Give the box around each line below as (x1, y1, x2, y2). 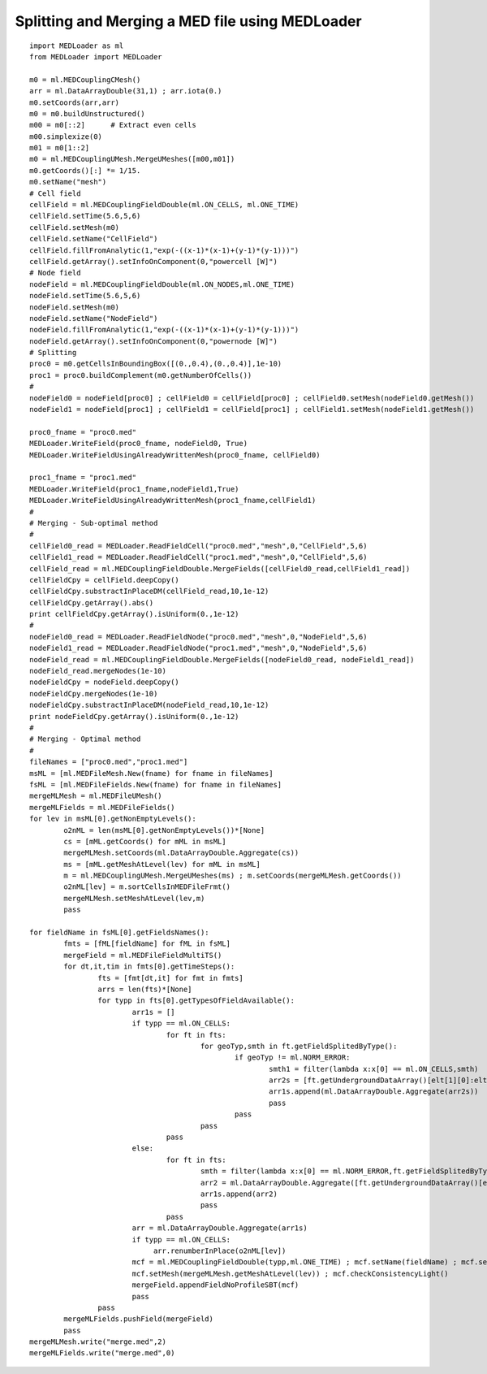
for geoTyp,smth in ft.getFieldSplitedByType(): (200, 1041, 398, 1051)
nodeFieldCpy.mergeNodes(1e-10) (29, 689, 158, 698)
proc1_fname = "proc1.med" (29, 473, 137, 483)
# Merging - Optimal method (29, 735, 141, 743)
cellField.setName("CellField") (29, 234, 158, 244)
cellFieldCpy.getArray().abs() (29, 598, 154, 607)
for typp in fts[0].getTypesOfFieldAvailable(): (97, 996, 295, 1005)
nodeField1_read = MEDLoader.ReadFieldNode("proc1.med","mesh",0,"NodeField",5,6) (29, 644, 368, 653)
